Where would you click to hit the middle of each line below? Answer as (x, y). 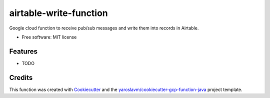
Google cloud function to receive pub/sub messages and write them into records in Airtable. (104, 28)
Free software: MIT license (49, 37)
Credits (21, 77)
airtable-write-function (59, 13)
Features (23, 51)
